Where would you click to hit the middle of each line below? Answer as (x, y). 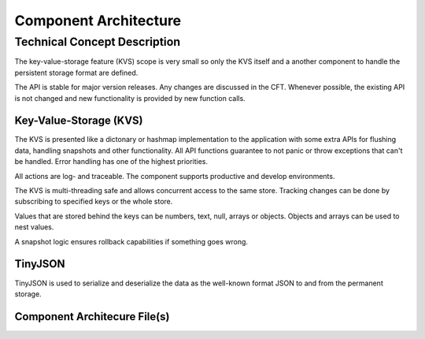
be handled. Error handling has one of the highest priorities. (111, 162)
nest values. (34, 227)
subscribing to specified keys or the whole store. (94, 202)
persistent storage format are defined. (76, 73)
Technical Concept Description (98, 42)
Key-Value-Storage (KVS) (79, 121)
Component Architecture (98, 20)
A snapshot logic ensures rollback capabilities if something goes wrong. (131, 241)
